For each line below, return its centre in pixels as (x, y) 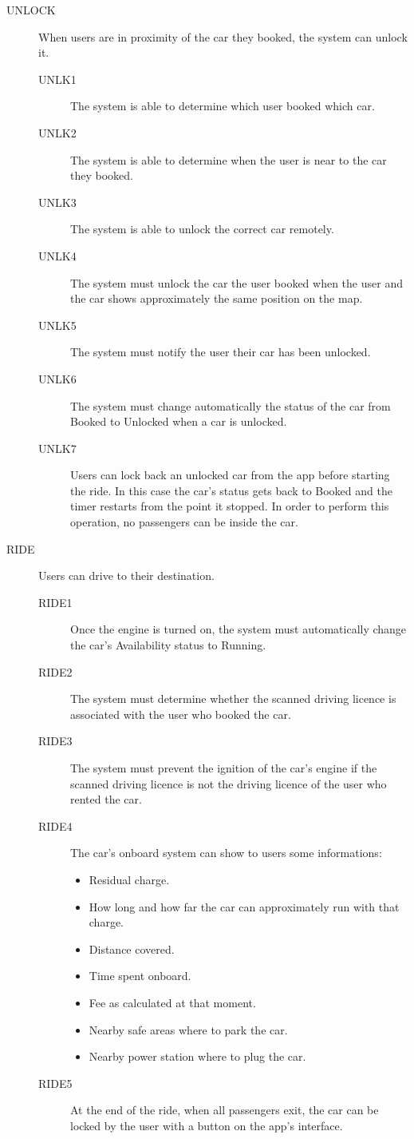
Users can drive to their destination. (126, 575)
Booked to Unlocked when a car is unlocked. (179, 421)
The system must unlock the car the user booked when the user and (237, 282)
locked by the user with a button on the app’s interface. (207, 1125)
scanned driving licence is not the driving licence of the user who (229, 783)
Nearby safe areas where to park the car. (188, 1029)
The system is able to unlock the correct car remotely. (202, 229)
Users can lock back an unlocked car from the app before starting (230, 475)
